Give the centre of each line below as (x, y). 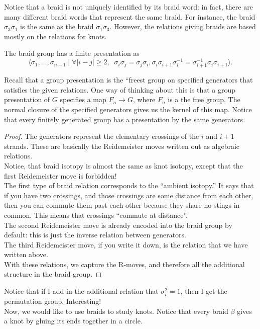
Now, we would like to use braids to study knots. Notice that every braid (116, 311)
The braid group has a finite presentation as (72, 53)
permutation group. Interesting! (53, 301)
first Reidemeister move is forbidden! (60, 175)
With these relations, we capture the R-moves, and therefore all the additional (124, 264)
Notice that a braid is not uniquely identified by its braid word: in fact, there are (128, 7)
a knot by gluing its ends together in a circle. (73, 321)
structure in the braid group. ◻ (53, 274)
